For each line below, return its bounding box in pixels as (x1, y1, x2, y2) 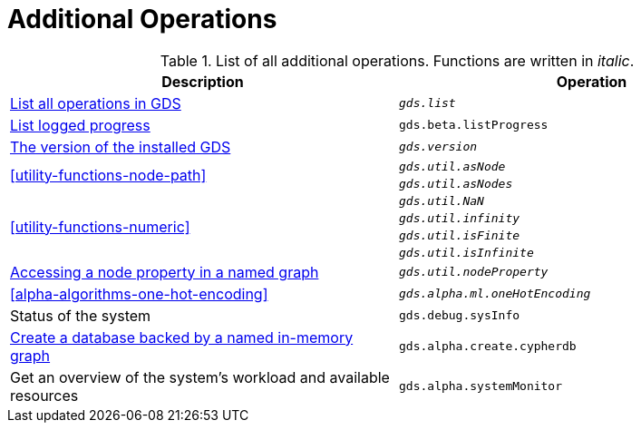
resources (10, 386, 79, 405)
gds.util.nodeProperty (399, 265, 549, 279)
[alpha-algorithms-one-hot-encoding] (10, 284, 268, 303)
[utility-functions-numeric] (10, 217, 190, 236)
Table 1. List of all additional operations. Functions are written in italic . (160, 51, 635, 70)
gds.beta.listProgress (399, 118, 549, 132)
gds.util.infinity (399, 210, 520, 225)
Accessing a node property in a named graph (10, 262, 319, 281)
